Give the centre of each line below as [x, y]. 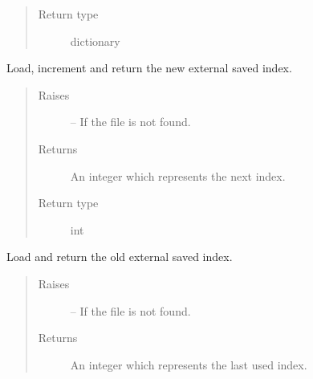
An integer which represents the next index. [178, 175]
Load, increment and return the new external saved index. [149, 68]
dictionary [95, 41]
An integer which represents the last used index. [189, 364]
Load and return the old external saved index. [120, 257]
